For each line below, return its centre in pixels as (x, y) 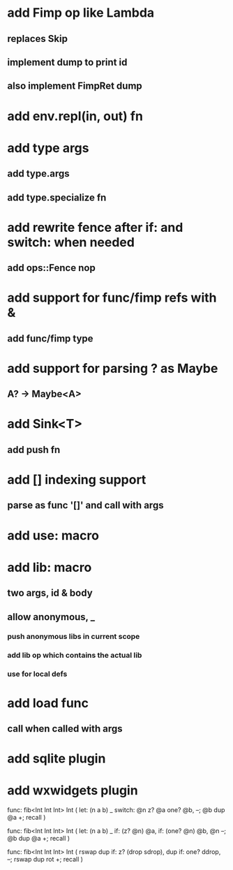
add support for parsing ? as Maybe (113, 368)
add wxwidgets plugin (73, 791)
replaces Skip (38, 39)
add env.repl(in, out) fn (75, 116)
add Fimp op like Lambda (81, 13)
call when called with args (65, 729)
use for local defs (37, 674)
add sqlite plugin (57, 759)
